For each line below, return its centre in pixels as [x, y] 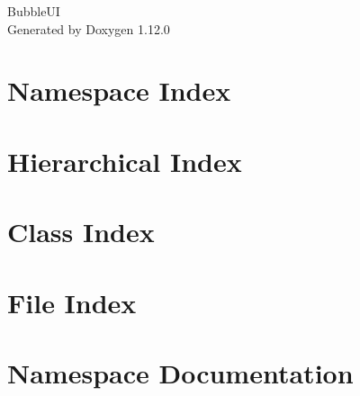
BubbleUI [34, 11]
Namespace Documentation [180, 372]
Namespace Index [119, 90]
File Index [72, 302]
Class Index [81, 232]
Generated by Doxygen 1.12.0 [89, 28]
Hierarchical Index [125, 161]
